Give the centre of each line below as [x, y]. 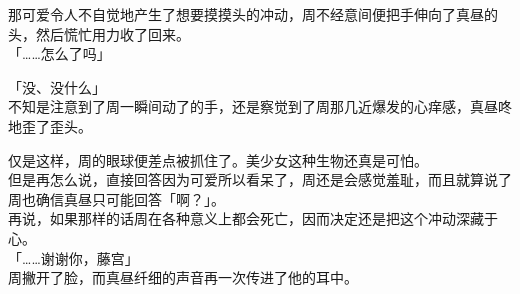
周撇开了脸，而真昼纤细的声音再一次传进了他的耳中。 [183, 277]
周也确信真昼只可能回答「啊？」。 [116, 198]
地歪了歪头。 [50, 125]
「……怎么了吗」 [59, 53]
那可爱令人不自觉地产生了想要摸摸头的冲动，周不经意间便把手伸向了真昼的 [253, 14]
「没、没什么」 [57, 86]
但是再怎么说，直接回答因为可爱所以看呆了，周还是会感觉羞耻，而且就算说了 [260, 179]
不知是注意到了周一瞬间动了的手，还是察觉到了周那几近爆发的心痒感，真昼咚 [260, 106]
